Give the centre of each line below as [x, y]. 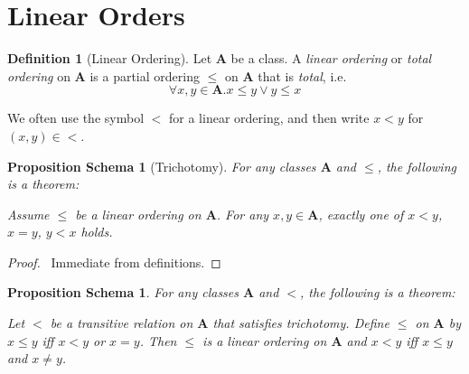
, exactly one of [361, 214]
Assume [28, 214]
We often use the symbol [76, 118]
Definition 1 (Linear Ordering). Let [110, 58]
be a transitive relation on [122, 323]
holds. [97, 232]
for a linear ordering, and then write [269, 118]
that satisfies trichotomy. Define [301, 323]
